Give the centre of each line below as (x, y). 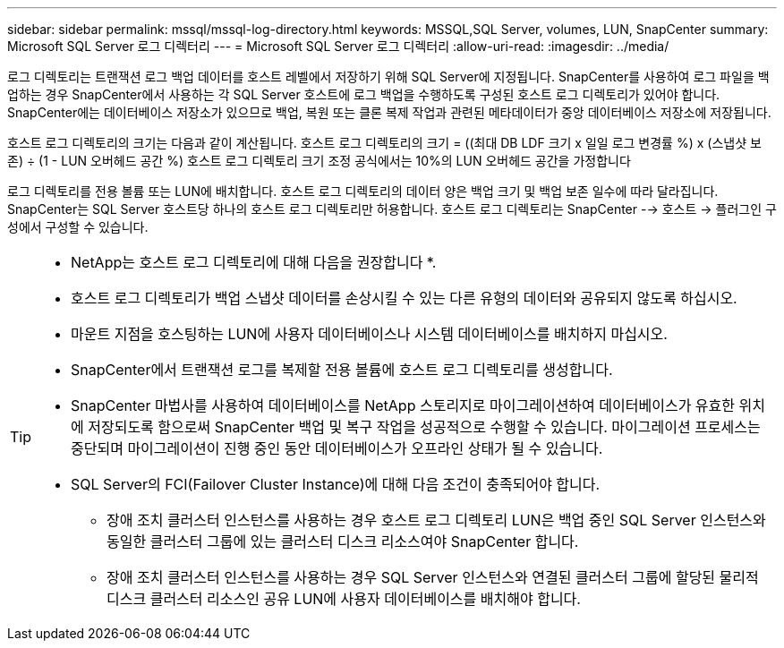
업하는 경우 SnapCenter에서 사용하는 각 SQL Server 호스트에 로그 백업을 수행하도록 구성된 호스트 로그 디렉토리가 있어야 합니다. (364, 94)
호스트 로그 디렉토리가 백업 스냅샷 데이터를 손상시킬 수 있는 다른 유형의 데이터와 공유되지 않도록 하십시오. (404, 298)
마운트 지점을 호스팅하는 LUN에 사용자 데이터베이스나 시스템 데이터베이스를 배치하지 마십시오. (369, 334)
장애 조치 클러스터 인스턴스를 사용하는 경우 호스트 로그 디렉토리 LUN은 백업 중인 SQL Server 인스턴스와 (436, 520)
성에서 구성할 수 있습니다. (78, 227)
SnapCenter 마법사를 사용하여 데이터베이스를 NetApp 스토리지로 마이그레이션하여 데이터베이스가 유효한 (403, 405)
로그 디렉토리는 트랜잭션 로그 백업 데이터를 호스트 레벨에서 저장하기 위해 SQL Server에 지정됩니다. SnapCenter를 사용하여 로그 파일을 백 (388, 77)
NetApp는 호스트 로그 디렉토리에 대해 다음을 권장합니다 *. (254, 262)
